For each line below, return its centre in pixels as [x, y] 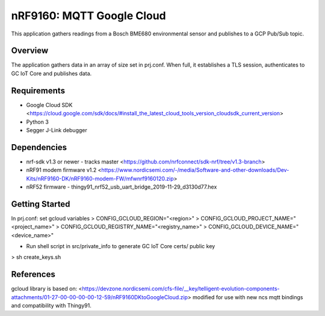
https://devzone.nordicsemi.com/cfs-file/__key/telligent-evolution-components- [181, 289]
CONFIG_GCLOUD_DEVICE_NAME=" [253, 227]
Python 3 [38, 122]
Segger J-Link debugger [57, 130]
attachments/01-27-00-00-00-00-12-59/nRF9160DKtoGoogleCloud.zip [100, 297]
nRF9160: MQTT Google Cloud [89, 16]
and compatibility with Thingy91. [51, 306]
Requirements [38, 90]
